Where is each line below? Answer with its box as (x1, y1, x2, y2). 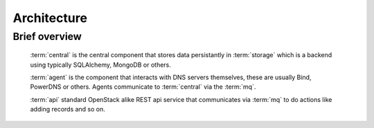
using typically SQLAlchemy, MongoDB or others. (30, 61, 171, 69)
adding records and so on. (30, 105, 105, 114)
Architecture (12, 10, 88, 25)
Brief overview (12, 30, 82, 43)
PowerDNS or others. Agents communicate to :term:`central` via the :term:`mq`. (30, 83, 256, 91)
